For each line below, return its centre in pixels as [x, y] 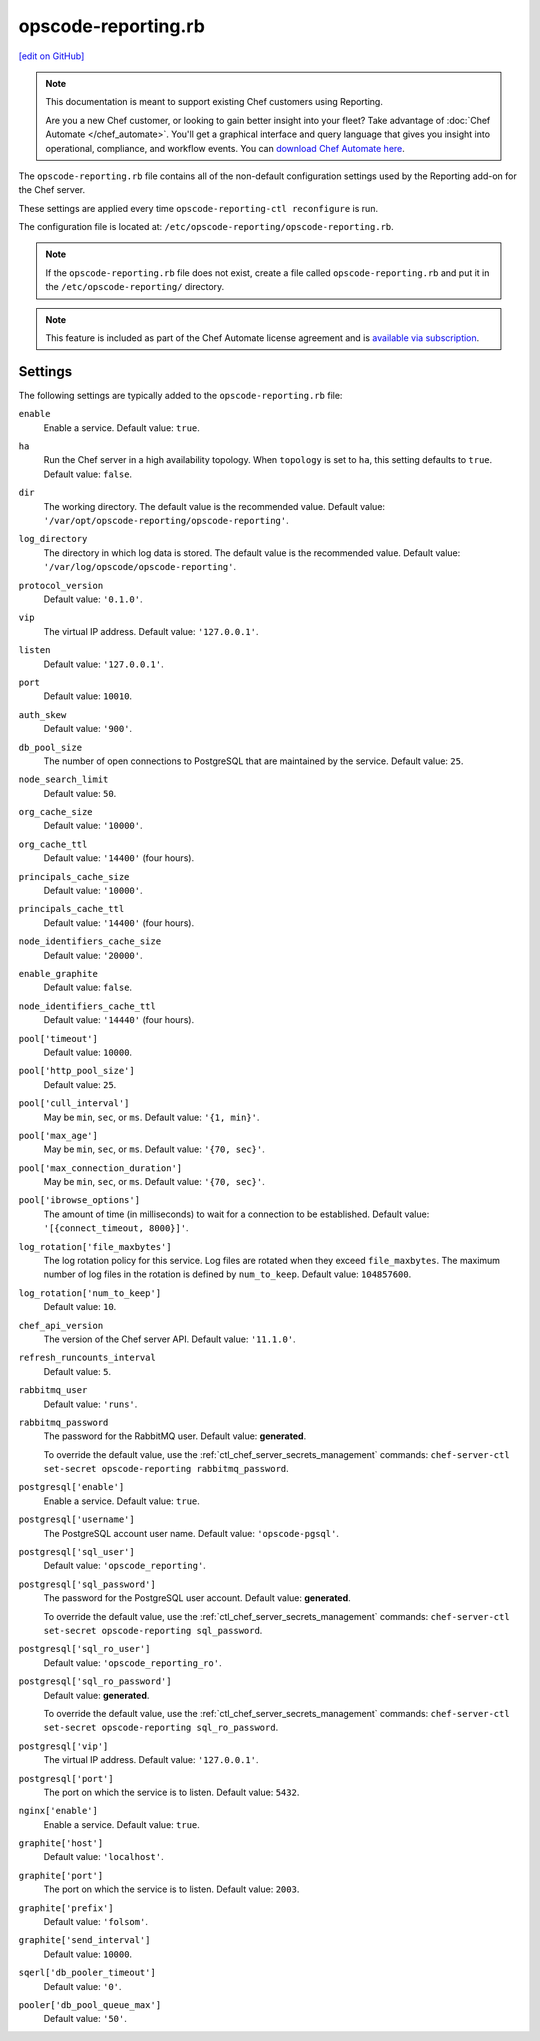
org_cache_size [56, 812]
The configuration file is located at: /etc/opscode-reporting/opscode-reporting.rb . [206, 227]
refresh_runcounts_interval [87, 1358]
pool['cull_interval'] [74, 1103]
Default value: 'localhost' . [103, 1857]
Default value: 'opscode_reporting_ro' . [132, 1662]
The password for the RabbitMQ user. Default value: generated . [175, 1436]
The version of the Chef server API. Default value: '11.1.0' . [169, 1339]
